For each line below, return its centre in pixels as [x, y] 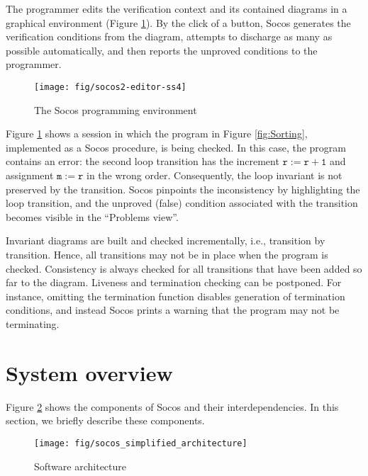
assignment [30, 175]
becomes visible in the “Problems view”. [92, 216]
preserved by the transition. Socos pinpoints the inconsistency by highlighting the [183, 189]
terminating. [33, 323]
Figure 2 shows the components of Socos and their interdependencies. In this [172, 406]
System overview [89, 372]
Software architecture [80, 466]
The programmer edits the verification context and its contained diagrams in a [177, 8]
